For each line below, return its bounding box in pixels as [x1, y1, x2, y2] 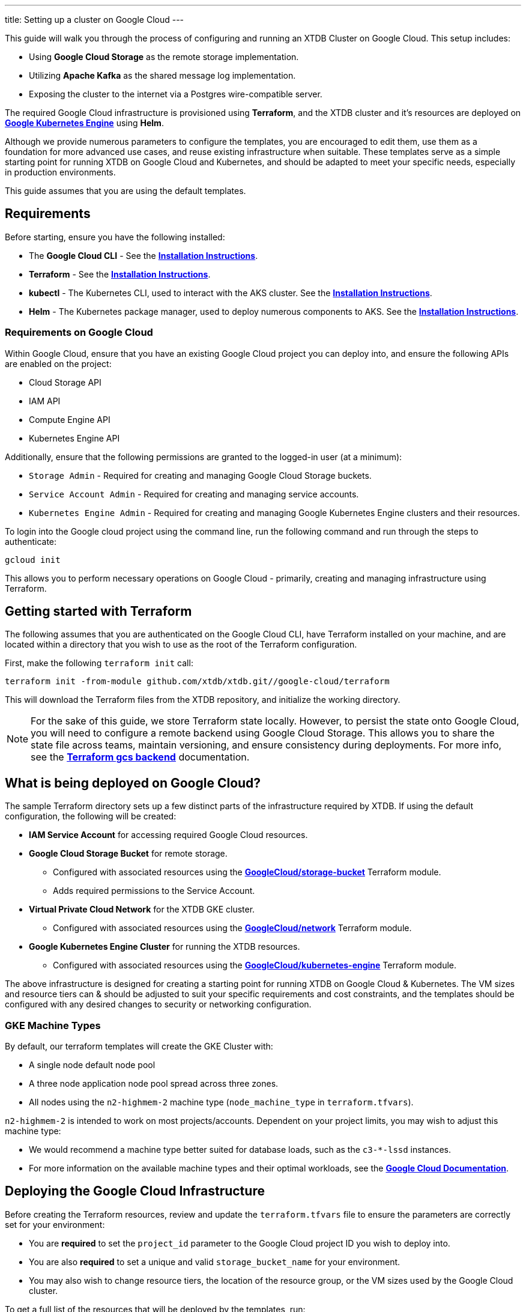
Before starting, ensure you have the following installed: [5, 231, 225, 242]
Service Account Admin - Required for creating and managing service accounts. [29, 488, 359, 499]
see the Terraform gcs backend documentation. [31, 751, 250, 764]
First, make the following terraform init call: [5, 658, 193, 669]
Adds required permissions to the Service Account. [53, 885, 255, 896]
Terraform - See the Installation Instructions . [29, 269, 211, 279]
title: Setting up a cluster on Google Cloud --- [5, 14, 184, 25]
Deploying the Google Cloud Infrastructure [5, 1183, 265, 1199]
